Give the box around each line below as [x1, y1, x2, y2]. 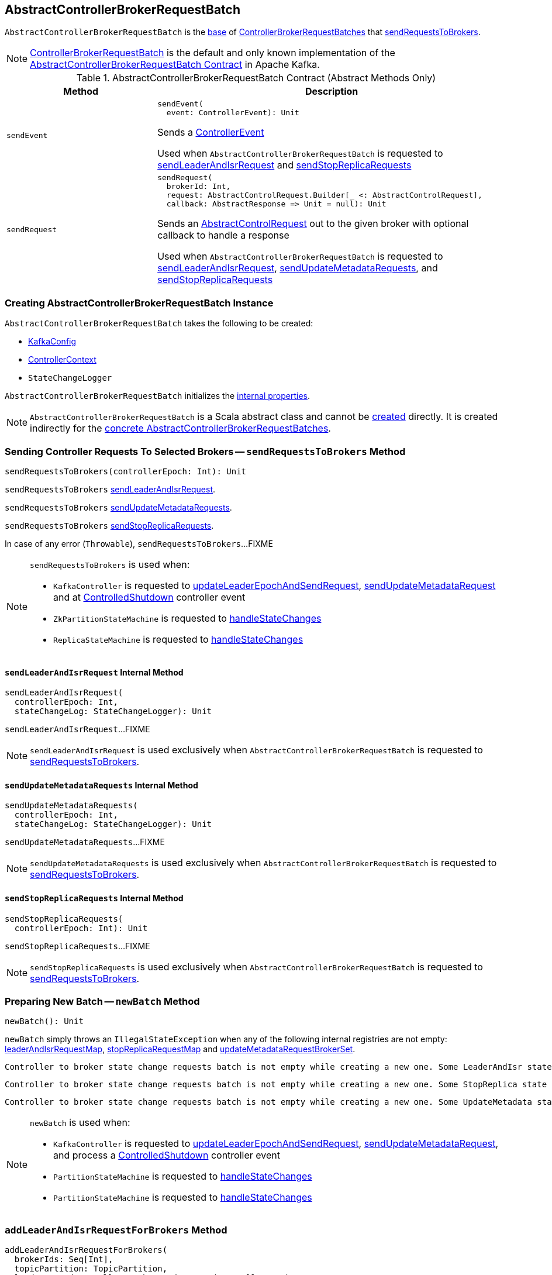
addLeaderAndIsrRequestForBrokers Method [5, 1224, 227, 1236]
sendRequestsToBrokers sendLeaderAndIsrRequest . [5, 484, 216, 494]
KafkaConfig [28, 336, 77, 347]
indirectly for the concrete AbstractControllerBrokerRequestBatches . [30, 422, 331, 435]
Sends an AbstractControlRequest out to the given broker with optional [157, 218, 469, 230]
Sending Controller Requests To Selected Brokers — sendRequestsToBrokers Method [5, 445, 406, 457]
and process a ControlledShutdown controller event [53, 1149, 280, 1162]
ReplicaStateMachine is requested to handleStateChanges [53, 633, 303, 645]
